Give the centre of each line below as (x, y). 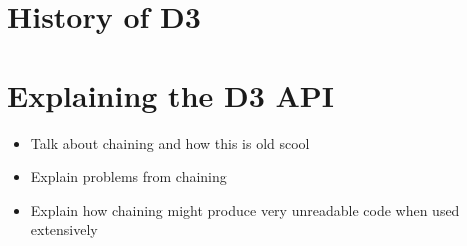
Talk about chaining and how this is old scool (170, 142)
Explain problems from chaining (128, 176)
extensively (64, 229)
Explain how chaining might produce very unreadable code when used (245, 209)
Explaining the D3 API (171, 94)
